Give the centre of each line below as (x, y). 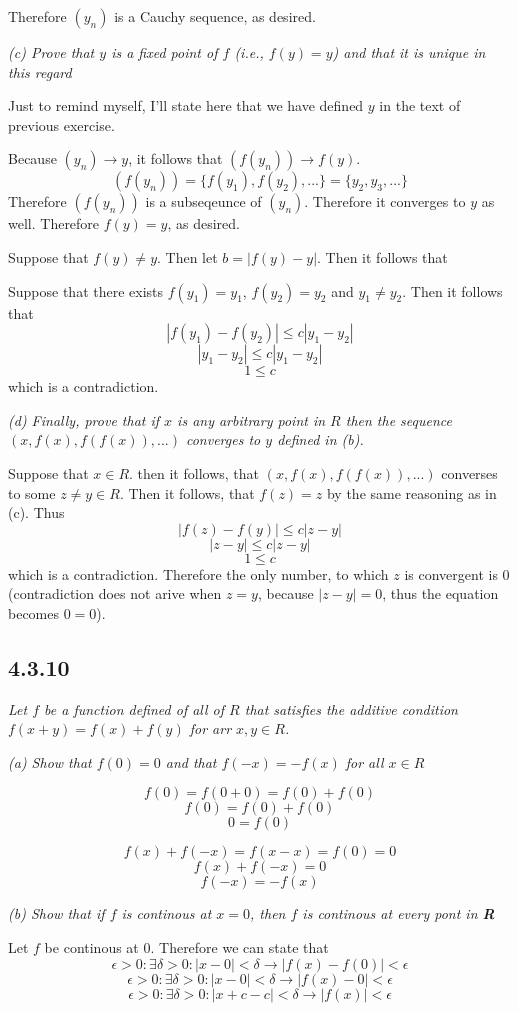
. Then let (187, 256)
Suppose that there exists (86, 290)
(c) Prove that (51, 52)
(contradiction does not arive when (115, 593)
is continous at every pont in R (398, 913)
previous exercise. (61, 124)
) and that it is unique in (409, 52)
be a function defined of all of (134, 708)
